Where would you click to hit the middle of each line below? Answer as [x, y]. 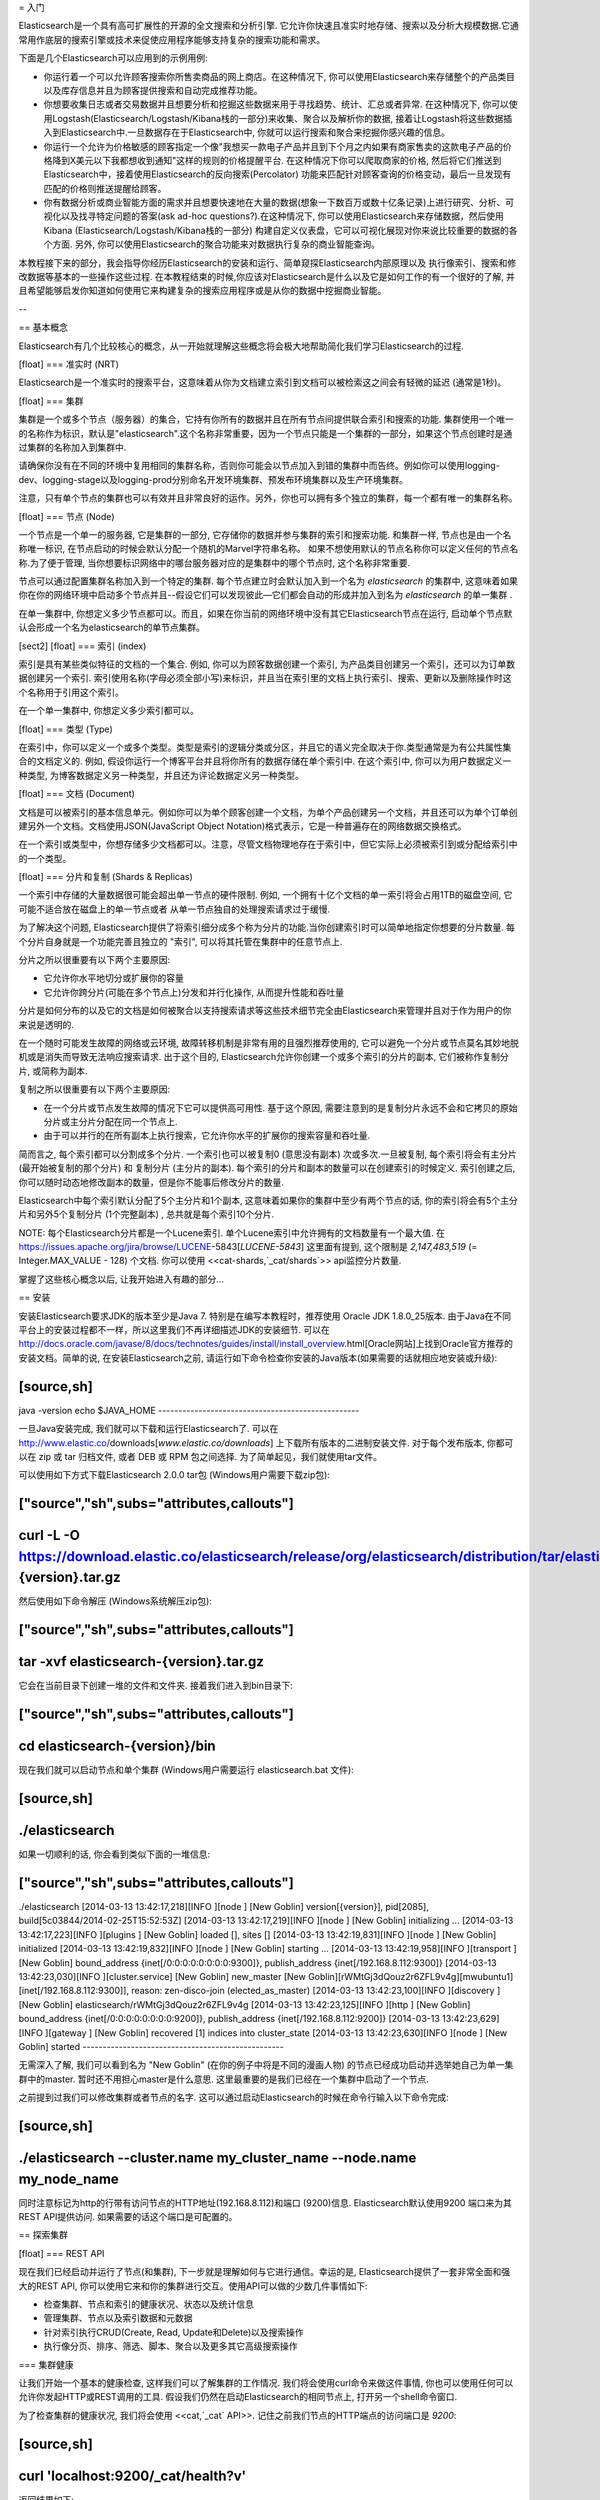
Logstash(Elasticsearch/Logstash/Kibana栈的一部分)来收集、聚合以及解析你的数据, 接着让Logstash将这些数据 [277, 118]
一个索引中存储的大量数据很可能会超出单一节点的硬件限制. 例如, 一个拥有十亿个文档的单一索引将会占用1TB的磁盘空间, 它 [265, 895]
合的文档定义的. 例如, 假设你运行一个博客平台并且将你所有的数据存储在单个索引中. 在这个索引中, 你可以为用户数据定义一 [265, 761]
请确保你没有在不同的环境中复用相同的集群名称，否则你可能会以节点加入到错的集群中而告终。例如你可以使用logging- [259, 466]
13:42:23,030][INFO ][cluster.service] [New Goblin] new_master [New [162, 1977]
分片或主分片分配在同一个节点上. [111, 1121]
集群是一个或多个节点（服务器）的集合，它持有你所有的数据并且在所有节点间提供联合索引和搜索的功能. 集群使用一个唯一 [266, 419]
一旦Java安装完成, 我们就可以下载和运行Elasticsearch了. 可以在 [148, 1429]
